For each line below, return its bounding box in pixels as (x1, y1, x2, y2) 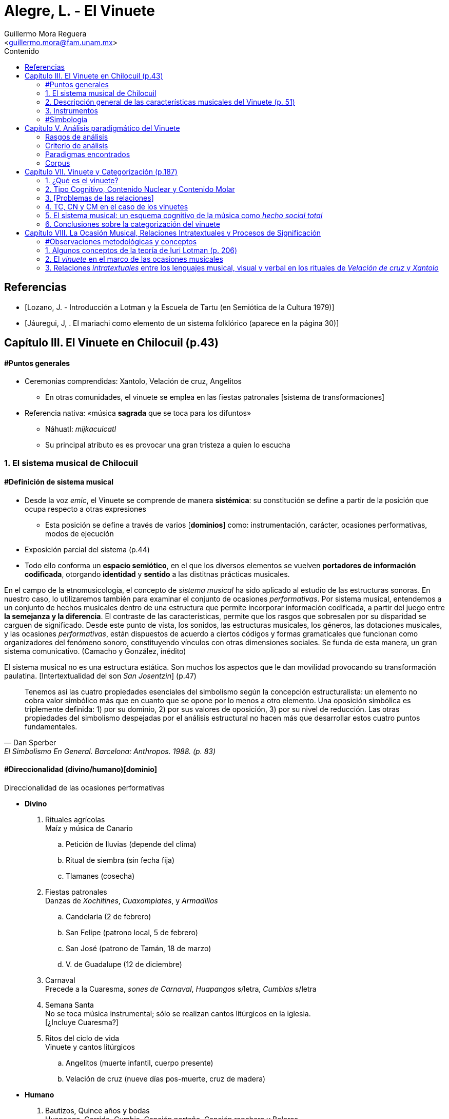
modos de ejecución (45, 529, 114, 538)
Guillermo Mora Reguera (4, 29, 87, 38)
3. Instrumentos (45, 106, 98, 115)
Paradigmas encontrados (45, 149, 130, 159)
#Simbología (45, 114, 88, 124)
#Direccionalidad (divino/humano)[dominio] (4, 765, 157, 774)
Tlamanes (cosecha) (66, 872, 135, 881)
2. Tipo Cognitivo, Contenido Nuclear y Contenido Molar (45, 184, 235, 194)
